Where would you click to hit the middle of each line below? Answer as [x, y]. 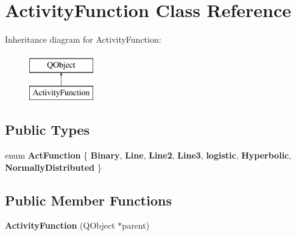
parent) [136, 225]
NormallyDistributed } [53, 167]
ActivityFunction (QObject [60, 225]
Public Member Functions [88, 200]
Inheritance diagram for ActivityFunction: [83, 39]
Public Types [48, 130]
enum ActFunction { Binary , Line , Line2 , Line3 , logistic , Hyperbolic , [148, 155]
